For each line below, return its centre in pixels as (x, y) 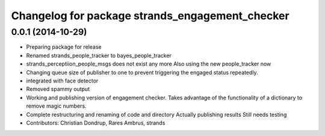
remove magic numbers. (56, 106)
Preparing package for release (64, 47)
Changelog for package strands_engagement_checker (150, 16)
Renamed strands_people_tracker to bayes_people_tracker (99, 55)
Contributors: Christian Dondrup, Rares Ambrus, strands (96, 123)
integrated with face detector (62, 81)
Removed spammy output (58, 89)
